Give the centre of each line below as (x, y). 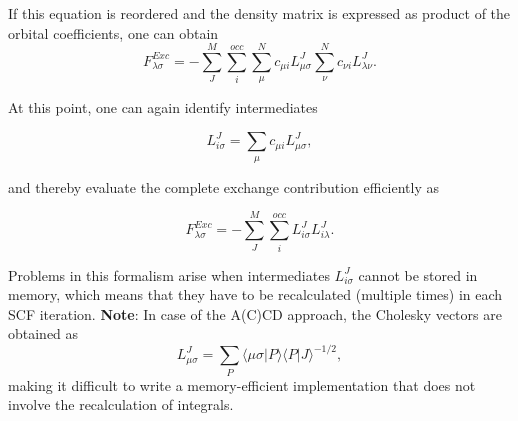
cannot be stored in (418, 274)
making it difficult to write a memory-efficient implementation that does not (242, 384)
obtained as (43, 333)
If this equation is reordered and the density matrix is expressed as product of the (259, 13)
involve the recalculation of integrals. (121, 404)
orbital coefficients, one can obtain (113, 32)
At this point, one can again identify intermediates (163, 107)
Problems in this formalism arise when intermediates (169, 274)
